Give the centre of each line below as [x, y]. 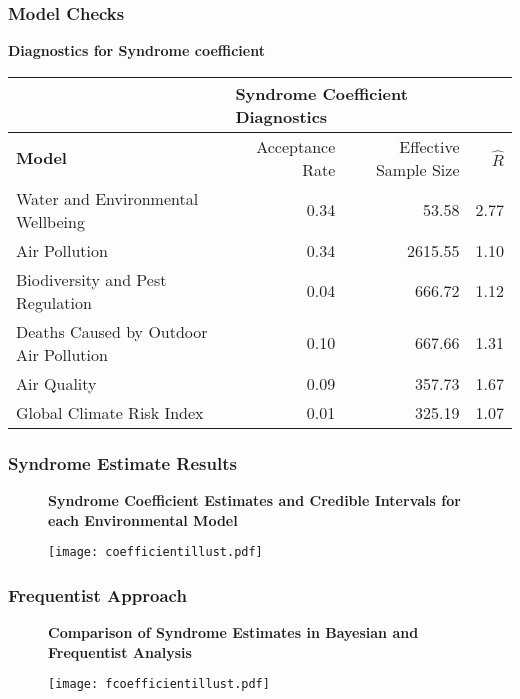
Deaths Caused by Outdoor [112, 331]
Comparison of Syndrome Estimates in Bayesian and [233, 632]
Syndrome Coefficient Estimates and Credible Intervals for [254, 500]
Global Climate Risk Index [110, 412]
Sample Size [417, 169]
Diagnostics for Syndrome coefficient [136, 50]
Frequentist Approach [97, 594]
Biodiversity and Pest [91, 279]
